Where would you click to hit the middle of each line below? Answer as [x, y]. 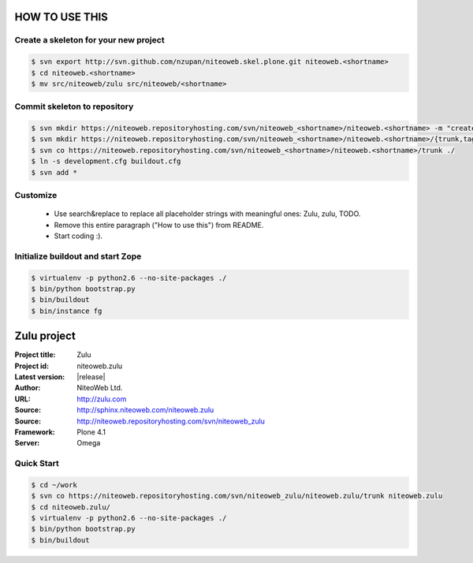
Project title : [35, 355]
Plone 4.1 [91, 432]
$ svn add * [54, 172]
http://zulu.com [102, 399]
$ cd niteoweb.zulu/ [71, 507]
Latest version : [40, 377]
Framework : [35, 432]
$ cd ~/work [54, 485]
